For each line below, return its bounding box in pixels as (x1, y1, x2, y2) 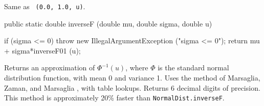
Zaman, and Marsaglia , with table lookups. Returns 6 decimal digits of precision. (4, 82, 260, 93)
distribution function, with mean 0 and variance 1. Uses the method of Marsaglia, (4, 72, 260, 83)
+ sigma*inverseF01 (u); (4, 45, 81, 56)
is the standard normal (158, 62, 229, 73)
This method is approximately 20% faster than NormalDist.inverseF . (4, 92, 225, 103)
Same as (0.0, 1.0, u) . (4, 1, 85, 11)
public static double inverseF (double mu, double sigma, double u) (4, 18, 212, 29)
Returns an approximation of (4, 62, 95, 73)
